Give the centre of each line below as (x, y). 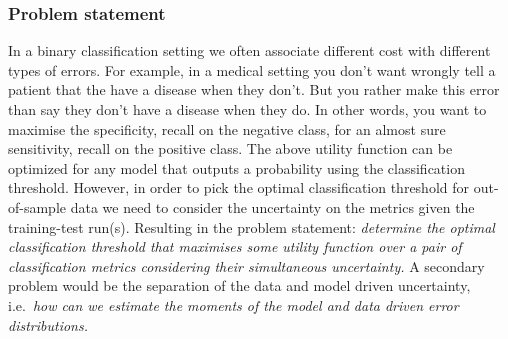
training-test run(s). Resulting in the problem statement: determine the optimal (251, 226)
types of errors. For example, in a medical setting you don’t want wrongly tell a (252, 69)
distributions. (48, 324)
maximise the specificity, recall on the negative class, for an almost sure (227, 128)
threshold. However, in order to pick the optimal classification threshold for (239, 187)
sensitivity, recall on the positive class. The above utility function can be (230, 148)
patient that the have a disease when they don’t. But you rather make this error (254, 89)
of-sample (37, 206)
